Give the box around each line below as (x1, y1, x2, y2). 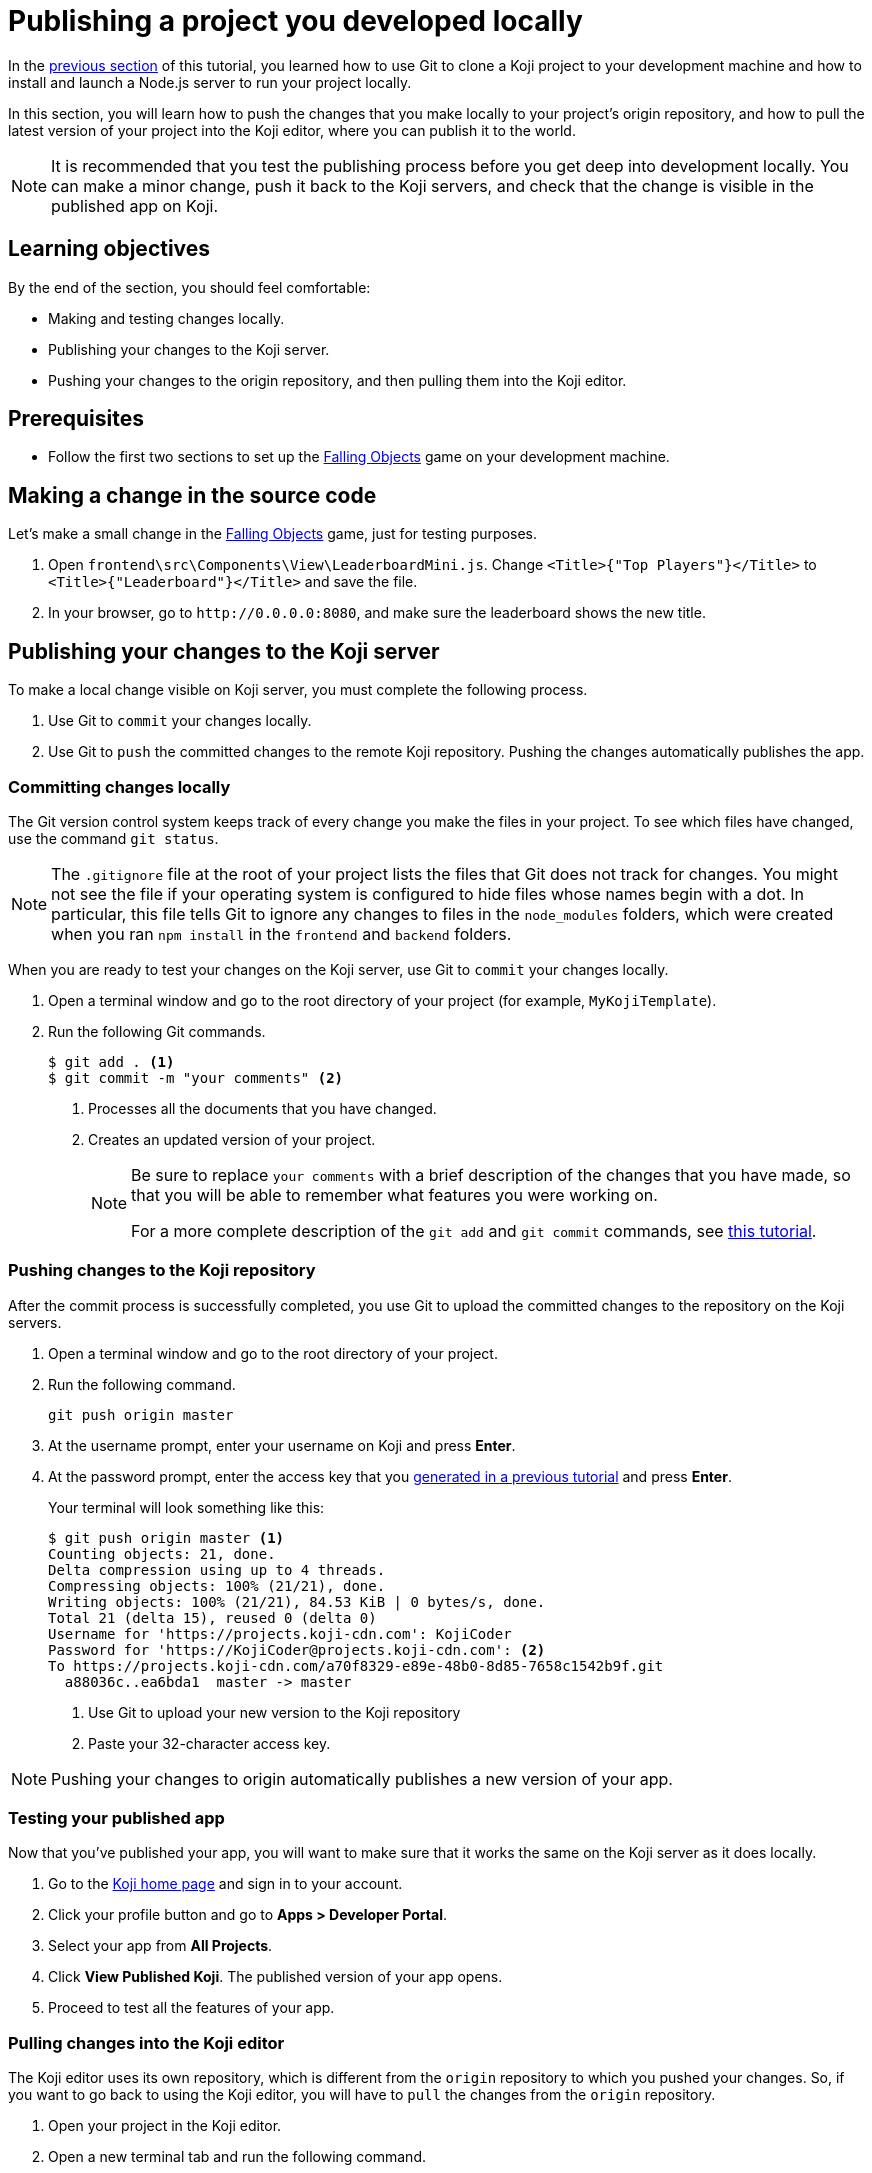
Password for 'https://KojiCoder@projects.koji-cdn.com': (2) (48, 1641, 546, 1658)
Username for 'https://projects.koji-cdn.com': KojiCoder (48, 1625, 512, 1642)
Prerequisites (8, 406, 144, 432)
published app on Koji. (51, 195, 219, 216)
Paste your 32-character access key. (88, 1734, 331, 1752)
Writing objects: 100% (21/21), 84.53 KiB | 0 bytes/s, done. (48, 1593, 546, 1610)
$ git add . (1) (48, 1053, 175, 1070)
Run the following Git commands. (48, 1022, 266, 1040)
